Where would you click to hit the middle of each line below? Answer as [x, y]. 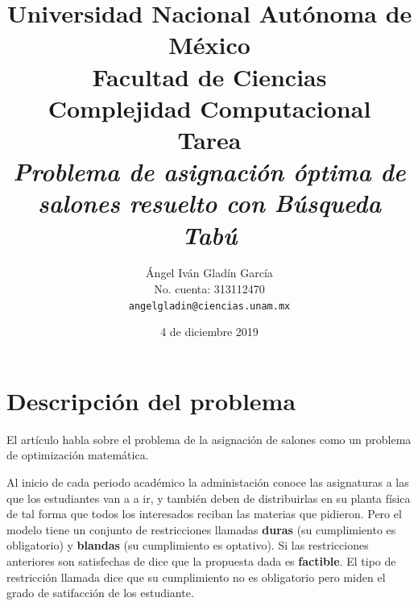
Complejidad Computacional [209, 108]
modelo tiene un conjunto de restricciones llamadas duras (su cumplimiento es [201, 529]
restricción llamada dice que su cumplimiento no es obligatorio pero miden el [196, 577]
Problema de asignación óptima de [209, 172]
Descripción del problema [151, 400]
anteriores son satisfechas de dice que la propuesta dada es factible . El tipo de [201, 560]
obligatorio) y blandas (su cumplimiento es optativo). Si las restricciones [188, 545]
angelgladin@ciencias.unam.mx [209, 306]
